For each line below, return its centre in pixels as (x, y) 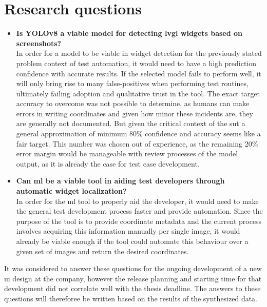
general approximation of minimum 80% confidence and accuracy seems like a (138, 134)
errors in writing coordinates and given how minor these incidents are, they (135, 113)
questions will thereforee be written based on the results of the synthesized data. (131, 298)
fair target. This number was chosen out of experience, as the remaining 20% (137, 143)
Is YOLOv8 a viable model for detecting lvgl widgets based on (129, 33)
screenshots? (39, 43)
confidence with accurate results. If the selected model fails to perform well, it (139, 73)
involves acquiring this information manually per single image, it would (128, 231)
